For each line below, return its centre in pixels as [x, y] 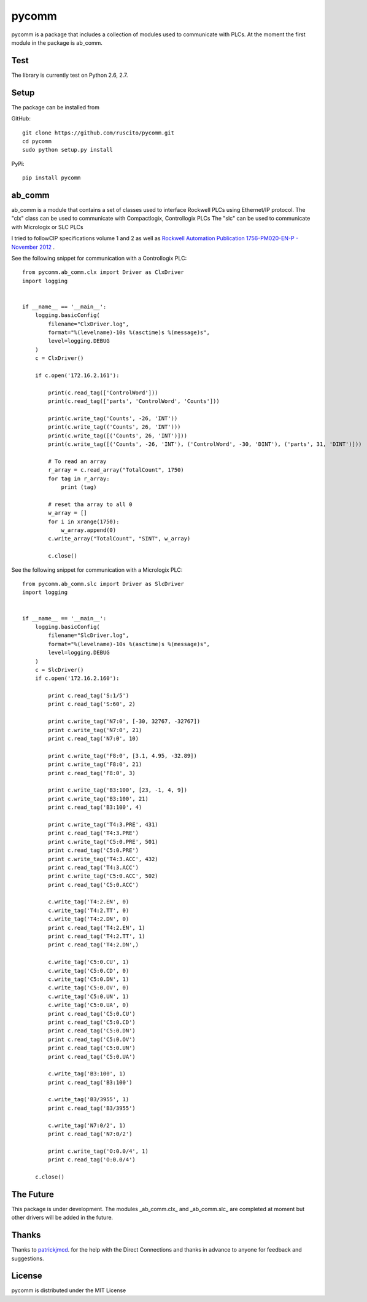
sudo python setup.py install [68, 150]
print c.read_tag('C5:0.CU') [92, 1014]
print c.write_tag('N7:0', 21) [95, 730]
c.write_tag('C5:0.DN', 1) [89, 979]
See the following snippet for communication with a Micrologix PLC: [97, 570]
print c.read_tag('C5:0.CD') [92, 1022]
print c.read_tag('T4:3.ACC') [94, 867]
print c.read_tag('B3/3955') [92, 1108]
